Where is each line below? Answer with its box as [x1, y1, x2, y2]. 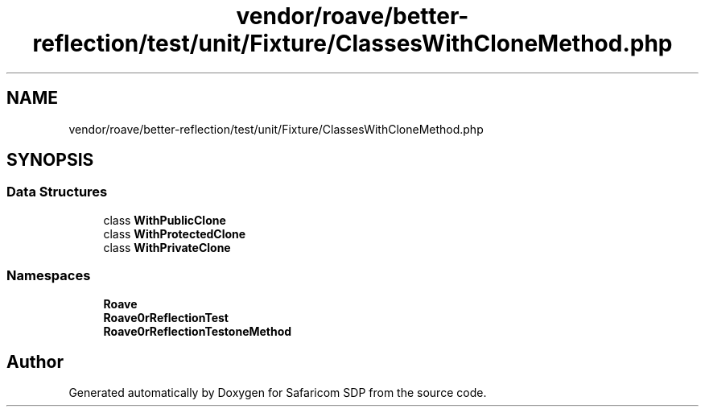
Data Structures [6, 184, 108, 200]
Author [6, 351, 64, 372]
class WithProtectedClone [103, 226, 246, 241]
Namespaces [6, 267, 91, 284]
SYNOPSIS [6, 150, 94, 171]
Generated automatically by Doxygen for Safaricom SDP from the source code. [68, 386, 487, 400]
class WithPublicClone [103, 213, 226, 227]
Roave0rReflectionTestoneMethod [103, 324, 292, 338]
